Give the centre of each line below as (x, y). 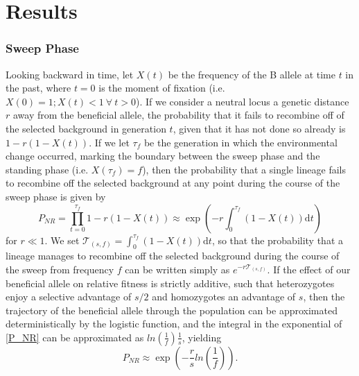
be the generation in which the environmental (240, 142)
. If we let (109, 142)
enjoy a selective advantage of (69, 297)
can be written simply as (177, 269)
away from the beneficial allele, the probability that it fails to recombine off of (178, 115)
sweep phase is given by (56, 196)
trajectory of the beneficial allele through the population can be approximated (172, 310)
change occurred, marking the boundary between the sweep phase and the (163, 156)
